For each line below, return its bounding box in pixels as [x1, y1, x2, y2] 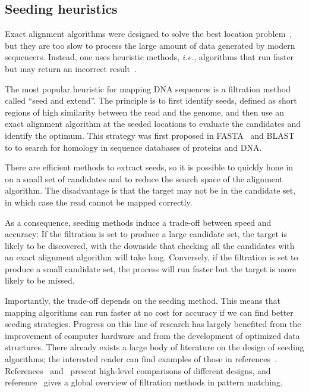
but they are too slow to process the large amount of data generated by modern [5, 39, 295, 51]
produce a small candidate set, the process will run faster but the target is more [5, 262, 297, 275]
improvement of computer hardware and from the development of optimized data [5, 329, 300, 341]
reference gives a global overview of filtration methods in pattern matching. [5, 376, 283, 388]
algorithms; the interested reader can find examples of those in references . [5, 353, 277, 365]
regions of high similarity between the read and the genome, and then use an [5, 105, 285, 118]
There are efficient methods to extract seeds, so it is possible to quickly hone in [5, 161, 294, 173]
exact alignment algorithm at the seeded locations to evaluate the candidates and [5, 117, 301, 130]
